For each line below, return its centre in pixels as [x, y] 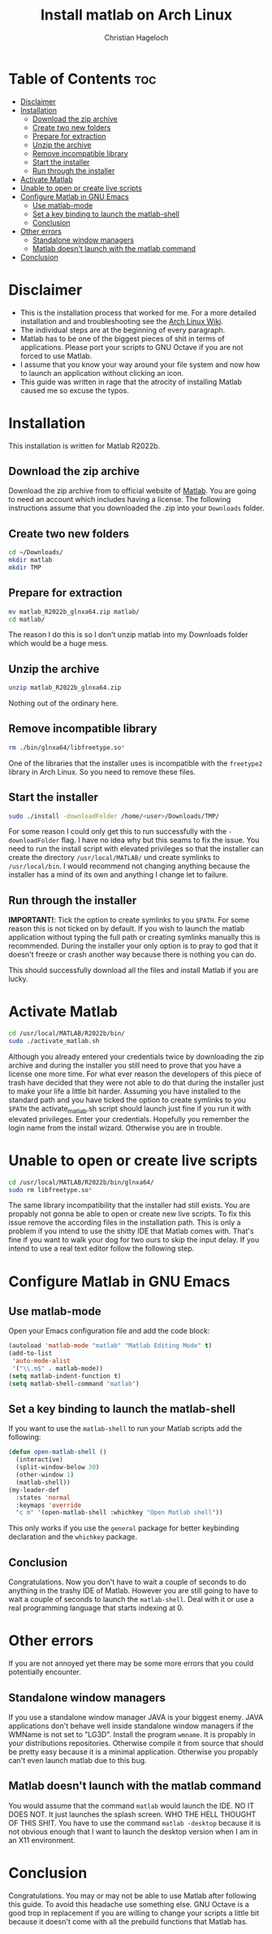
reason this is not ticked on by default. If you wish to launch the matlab [127, 928]
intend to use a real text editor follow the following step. [101, 1249]
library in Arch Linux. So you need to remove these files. [102, 771]
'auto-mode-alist [41, 1361]
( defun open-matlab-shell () [58, 1452]
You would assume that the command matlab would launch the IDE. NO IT [131, 1805]
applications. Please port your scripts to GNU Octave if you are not [132, 347]
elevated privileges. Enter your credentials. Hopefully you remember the [129, 1119]
